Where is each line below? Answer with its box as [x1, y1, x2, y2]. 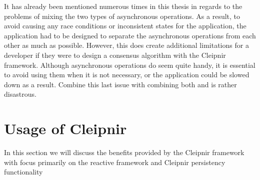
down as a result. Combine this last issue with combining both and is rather [4, 79, 237, 89]
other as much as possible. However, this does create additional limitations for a [4, 40, 249, 50]
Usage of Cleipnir [4, 118, 127, 139]
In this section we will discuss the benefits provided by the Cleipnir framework [4, 147, 244, 158]
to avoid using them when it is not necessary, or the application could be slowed [4, 69, 249, 80]
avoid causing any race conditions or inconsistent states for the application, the [4, 20, 246, 31]
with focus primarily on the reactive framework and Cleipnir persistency [4, 157, 225, 167]
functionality [4, 167, 43, 177]
